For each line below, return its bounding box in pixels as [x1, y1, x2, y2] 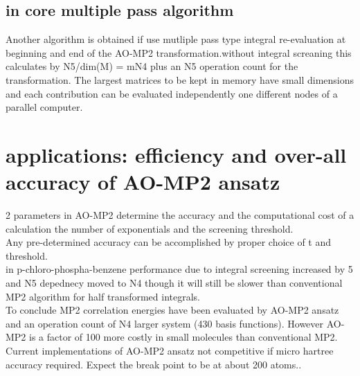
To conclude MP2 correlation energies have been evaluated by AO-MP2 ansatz [6, 303, 339, 317]
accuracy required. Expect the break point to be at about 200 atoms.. [6, 357, 302, 371]
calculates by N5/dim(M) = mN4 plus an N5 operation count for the [6, 59, 298, 73]
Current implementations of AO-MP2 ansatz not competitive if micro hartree [6, 343, 334, 358]
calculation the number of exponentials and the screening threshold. [6, 221, 294, 235]
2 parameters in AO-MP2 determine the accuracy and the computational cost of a [6, 208, 354, 222]
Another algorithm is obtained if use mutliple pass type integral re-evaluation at [6, 32, 346, 46]
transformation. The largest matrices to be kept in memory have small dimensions [6, 72, 354, 87]
